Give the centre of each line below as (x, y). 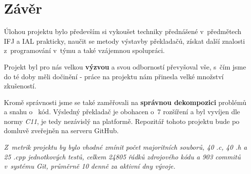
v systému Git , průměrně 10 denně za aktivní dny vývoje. (90, 166)
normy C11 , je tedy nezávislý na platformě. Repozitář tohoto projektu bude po (122, 121)
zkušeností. (20, 86)
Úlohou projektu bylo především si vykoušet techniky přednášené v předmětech (123, 31)
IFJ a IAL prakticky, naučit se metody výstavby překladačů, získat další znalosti (125, 41)
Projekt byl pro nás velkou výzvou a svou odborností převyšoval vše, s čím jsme (125, 66)
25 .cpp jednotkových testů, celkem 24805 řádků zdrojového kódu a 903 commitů (122, 156)
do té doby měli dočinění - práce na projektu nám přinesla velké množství (114, 76)
